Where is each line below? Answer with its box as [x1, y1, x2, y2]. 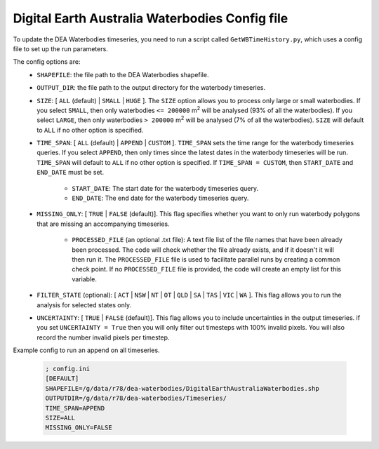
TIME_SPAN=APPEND [45, 404, 105, 412]
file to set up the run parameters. [13, 44, 108, 53]
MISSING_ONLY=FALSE [45, 424, 112, 431]
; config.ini [45, 365, 91, 373]
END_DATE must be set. [36, 168, 105, 177]
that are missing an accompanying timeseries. [36, 220, 170, 228]
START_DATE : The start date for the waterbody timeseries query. [72, 184, 259, 192]
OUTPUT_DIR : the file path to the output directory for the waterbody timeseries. [36, 83, 266, 92]
